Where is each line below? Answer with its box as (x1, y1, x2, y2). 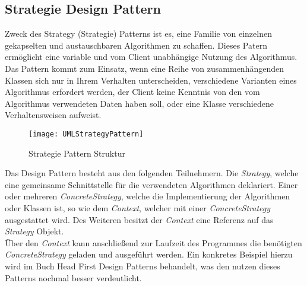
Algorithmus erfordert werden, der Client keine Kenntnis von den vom (5, 85, 260, 98)
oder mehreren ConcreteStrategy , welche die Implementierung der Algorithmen (5, 190, 290, 202)
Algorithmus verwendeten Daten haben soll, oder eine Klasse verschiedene (5, 97, 274, 109)
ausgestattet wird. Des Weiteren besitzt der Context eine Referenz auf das (5, 213, 274, 225)
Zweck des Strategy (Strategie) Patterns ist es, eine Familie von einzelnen (5, 27, 272, 40)
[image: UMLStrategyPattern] (29, 129, 144, 138)
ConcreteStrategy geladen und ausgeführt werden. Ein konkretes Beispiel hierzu (5, 248, 293, 260)
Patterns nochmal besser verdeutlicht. (5, 271, 142, 284)
